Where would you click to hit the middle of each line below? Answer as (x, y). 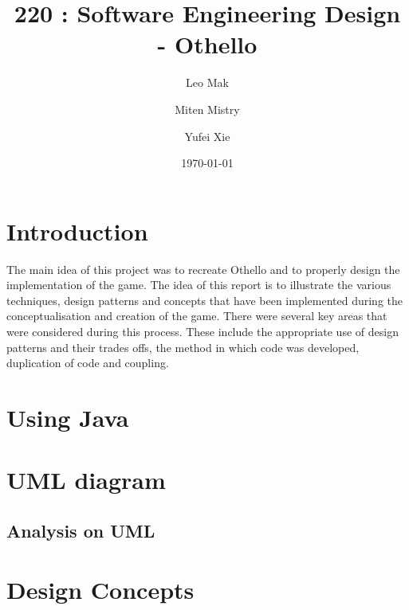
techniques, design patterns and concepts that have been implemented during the (204, 300)
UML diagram (86, 480)
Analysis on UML (81, 530)
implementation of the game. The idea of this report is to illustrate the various (199, 285)
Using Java (68, 417)
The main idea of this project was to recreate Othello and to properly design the (203, 269)
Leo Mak (207, 82)
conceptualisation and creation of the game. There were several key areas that (197, 316)
